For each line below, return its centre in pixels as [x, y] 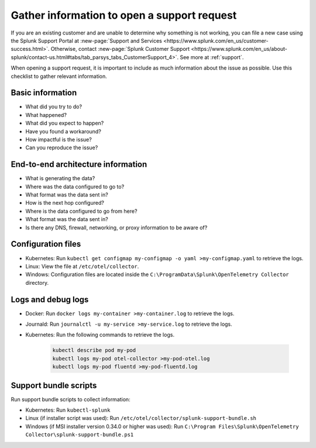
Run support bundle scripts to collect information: [71, 399]
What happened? [46, 115]
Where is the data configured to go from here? [81, 211]
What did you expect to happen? [65, 123]
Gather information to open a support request [124, 15]
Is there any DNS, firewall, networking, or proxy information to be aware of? [116, 228]
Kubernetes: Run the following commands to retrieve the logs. [100, 335]
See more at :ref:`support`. [212, 57]
